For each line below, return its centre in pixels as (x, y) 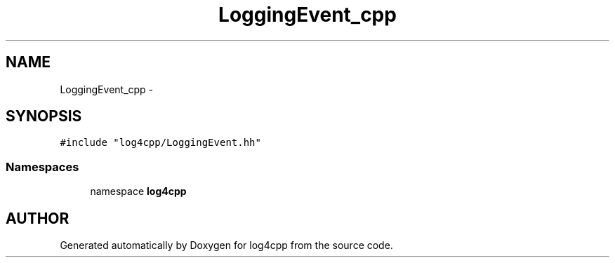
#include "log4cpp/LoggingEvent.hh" (160, 143)
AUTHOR (38, 218)
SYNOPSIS (44, 116)
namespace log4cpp (138, 191)
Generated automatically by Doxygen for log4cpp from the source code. (226, 245)
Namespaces (42, 167)
